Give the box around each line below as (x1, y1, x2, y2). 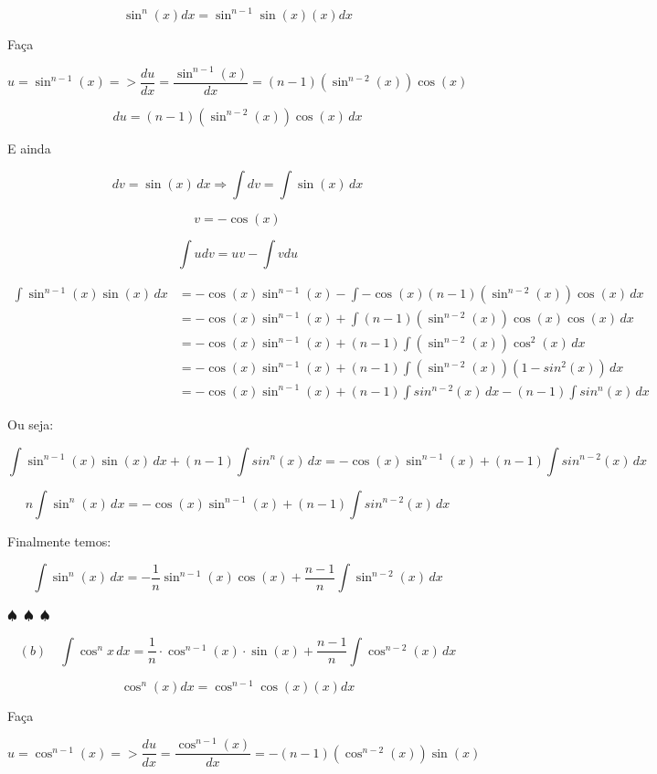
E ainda (7, 138, 51, 157)
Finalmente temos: (7, 531, 111, 550)
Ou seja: (7, 414, 54, 433)
